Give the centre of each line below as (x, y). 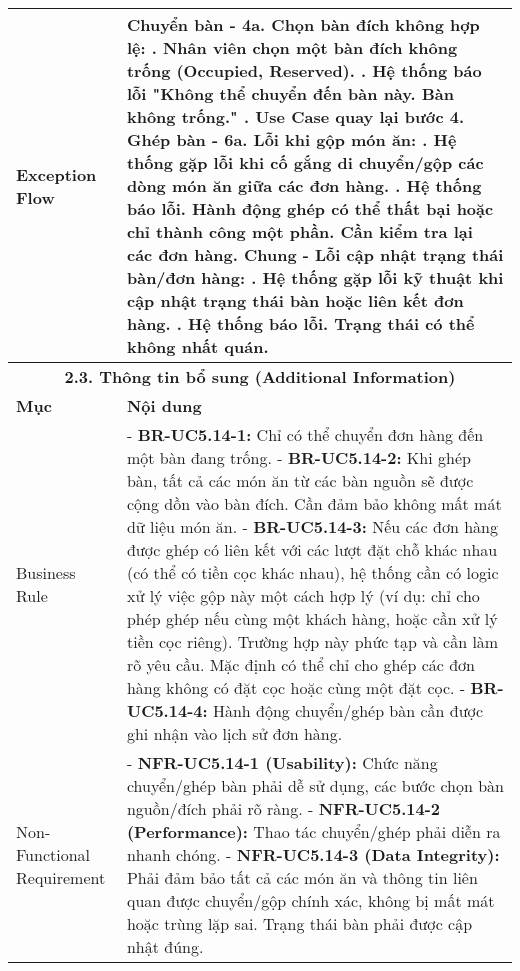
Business (46, 572)
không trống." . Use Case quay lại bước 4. (295, 116)
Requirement (61, 877)
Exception (56, 174)
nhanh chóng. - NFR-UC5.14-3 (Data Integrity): (313, 854)
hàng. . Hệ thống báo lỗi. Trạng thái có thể (300, 323)
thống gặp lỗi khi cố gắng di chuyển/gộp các (305, 162)
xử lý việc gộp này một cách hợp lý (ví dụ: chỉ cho (303, 595)
